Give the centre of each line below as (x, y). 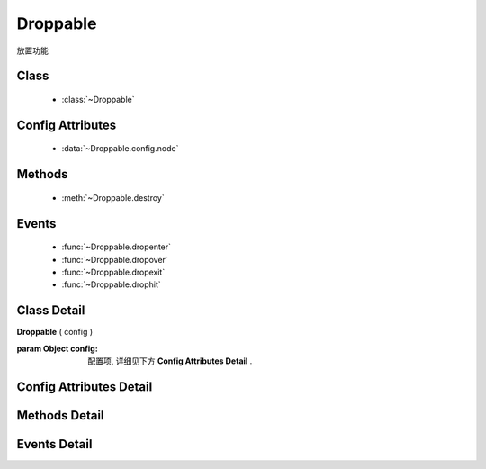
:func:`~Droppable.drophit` (111, 284)
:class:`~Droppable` (98, 99)
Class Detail (51, 311)
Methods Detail (60, 415)
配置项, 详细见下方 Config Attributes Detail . (170, 361)
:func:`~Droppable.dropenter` (116, 247)
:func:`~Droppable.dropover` (115, 259)
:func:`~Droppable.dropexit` (113, 272)
